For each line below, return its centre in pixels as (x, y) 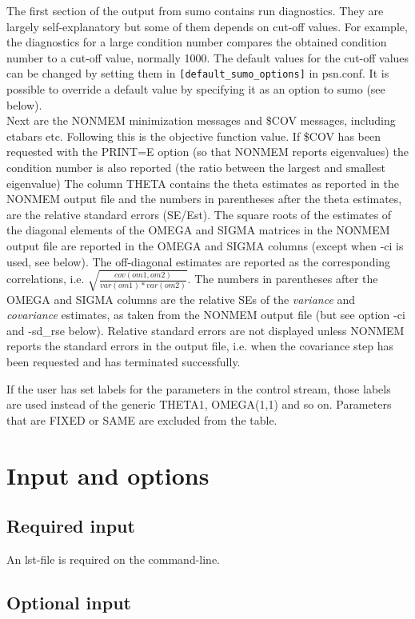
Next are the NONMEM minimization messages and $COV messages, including (201, 120)
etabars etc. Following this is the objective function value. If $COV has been (194, 136)
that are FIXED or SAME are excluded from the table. (142, 419)
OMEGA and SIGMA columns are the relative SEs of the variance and (181, 299)
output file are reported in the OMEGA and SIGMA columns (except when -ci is (205, 245)
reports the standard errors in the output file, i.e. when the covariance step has (200, 346)
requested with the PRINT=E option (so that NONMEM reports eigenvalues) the (207, 152)
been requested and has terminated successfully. (124, 362)
